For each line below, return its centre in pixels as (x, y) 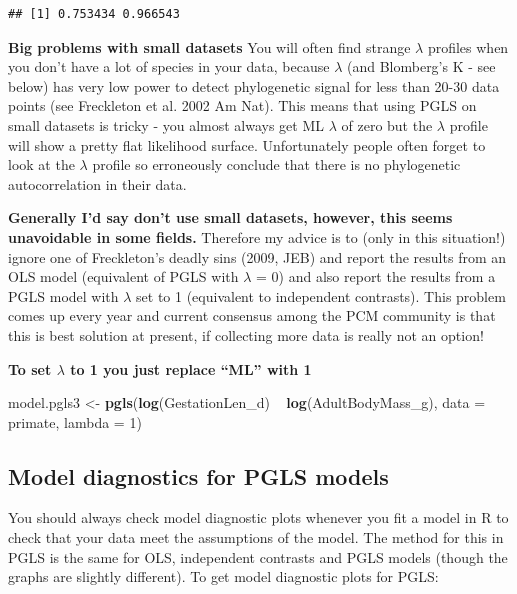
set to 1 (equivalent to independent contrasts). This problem (321, 295)
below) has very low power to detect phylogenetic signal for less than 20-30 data (254, 85)
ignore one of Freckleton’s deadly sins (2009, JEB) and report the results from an (257, 256)
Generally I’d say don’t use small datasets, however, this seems (230, 217)
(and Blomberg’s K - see (421, 66)
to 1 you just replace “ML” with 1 (191, 368)
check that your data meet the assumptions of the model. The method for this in (256, 537)
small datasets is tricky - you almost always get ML (166, 124)
